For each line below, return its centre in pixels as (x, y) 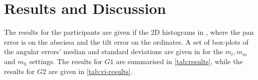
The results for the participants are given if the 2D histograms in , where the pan (129, 32)
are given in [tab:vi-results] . (90, 71)
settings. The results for (66, 61)
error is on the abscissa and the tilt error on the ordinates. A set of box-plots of (126, 41)
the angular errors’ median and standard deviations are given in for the (113, 51)
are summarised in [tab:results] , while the (179, 61)
